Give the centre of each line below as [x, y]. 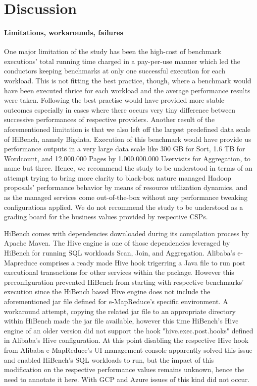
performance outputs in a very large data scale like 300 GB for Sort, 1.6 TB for [125, 149]
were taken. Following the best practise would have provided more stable [114, 100]
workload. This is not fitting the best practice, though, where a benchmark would [128, 80]
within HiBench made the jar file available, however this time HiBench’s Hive [121, 321]
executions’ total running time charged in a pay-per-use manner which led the [122, 61]
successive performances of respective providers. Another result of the [109, 119]
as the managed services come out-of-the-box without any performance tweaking [126, 197]
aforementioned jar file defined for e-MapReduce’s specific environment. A [116, 301]
